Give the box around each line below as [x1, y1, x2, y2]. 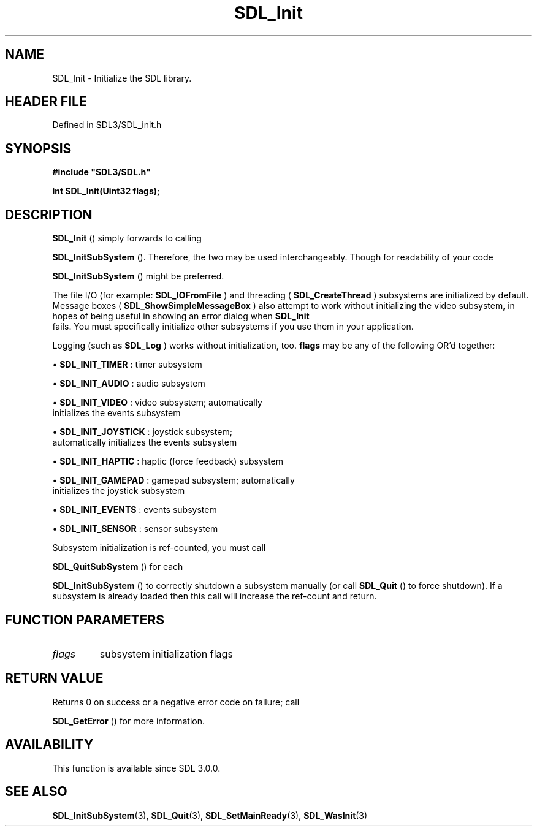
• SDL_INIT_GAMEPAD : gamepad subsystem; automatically [52, 475, 295, 486]
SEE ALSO [5, 784, 67, 800]
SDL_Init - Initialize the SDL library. [52, 72, 192, 83]
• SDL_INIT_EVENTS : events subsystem [52, 504, 217, 515]
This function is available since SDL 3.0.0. [52, 762, 221, 773]
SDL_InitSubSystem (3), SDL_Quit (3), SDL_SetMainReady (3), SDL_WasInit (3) [52, 810, 368, 821]
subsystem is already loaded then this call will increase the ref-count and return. [52, 591, 377, 602]
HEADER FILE [5, 94, 87, 110]
